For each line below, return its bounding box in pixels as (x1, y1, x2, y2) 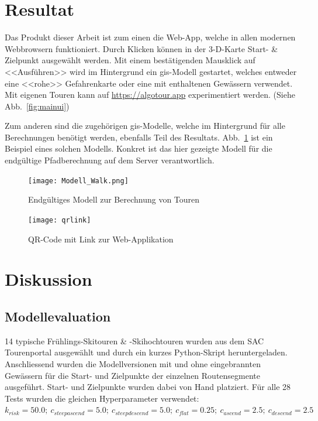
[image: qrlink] (28, 215, 91, 224)
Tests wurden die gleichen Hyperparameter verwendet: (5, 392, 199, 404)
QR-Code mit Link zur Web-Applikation (28, 232, 174, 245)
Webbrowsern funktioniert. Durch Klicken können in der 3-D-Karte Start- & (5, 42, 278, 54)
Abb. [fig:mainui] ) (5, 100, 70, 112)
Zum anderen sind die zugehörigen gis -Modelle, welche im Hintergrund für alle (5, 119, 285, 132)
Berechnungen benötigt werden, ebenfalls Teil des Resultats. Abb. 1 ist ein (5, 131, 273, 143)
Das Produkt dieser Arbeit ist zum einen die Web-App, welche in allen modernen (5, 31, 296, 43)
